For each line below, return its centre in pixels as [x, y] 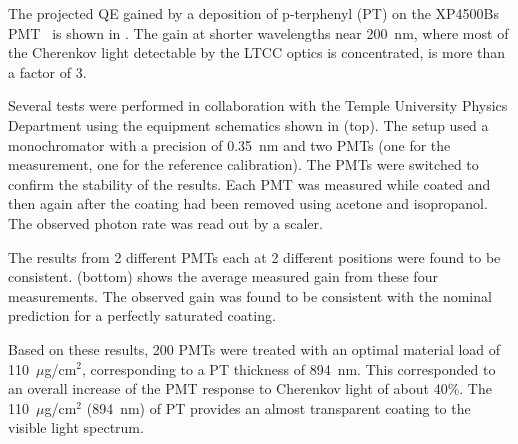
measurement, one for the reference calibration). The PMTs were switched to [243, 164]
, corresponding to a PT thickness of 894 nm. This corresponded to [289, 368]
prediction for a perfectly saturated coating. [142, 315]
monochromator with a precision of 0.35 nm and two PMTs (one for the [229, 144]
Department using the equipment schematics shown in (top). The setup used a [248, 124]
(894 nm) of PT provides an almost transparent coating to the [278, 407]
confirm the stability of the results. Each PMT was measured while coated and [249, 183]
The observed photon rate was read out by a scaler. [165, 222]
